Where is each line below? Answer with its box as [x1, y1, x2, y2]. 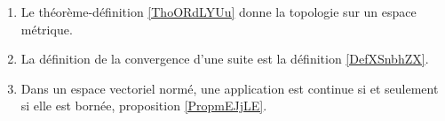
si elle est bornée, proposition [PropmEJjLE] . [20, 96, 267, 115]
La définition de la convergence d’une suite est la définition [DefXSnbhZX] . [20, 49, 429, 68]
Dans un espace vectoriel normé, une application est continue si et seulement [20, 79, 439, 97]
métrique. [20, 19, 73, 38]
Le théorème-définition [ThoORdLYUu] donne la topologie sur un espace [20, 3, 417, 20]
